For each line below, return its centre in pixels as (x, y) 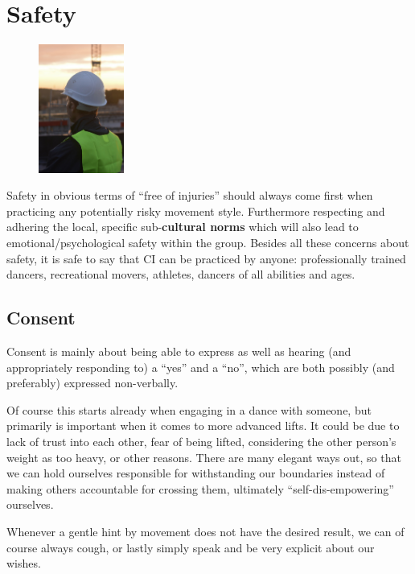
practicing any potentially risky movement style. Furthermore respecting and (196, 211)
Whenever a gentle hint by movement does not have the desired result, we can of (205, 531)
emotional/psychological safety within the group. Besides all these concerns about (208, 243)
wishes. (24, 563)
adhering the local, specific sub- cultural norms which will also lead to (183, 227)
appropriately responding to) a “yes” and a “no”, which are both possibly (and (201, 367)
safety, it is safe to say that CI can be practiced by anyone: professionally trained (206, 258)
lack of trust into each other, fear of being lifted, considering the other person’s (201, 442)
